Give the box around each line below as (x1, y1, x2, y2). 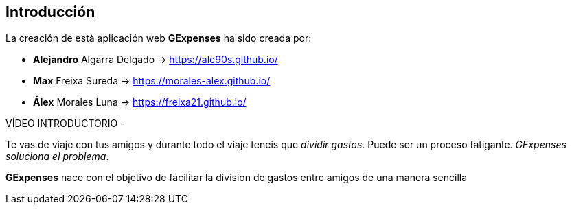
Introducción (5, 3, 95, 21)
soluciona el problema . (5, 150, 109, 163)
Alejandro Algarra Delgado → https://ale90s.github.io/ (33, 54, 278, 66)
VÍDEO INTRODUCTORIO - (5, 117, 125, 130)
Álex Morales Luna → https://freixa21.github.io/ (33, 96, 247, 108)
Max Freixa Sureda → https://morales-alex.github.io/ (33, 75, 271, 87)
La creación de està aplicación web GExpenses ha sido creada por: (5, 32, 312, 45)
